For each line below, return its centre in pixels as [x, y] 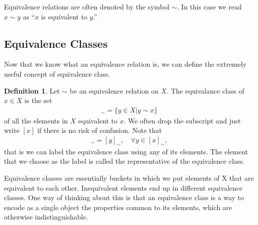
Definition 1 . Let [32, 90]
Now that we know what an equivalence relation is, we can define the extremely [125, 64]
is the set [38, 100]
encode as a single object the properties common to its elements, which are [118, 207]
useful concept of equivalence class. [57, 73]
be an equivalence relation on [114, 90]
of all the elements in [36, 120]
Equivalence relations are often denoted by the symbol [87, 6]
